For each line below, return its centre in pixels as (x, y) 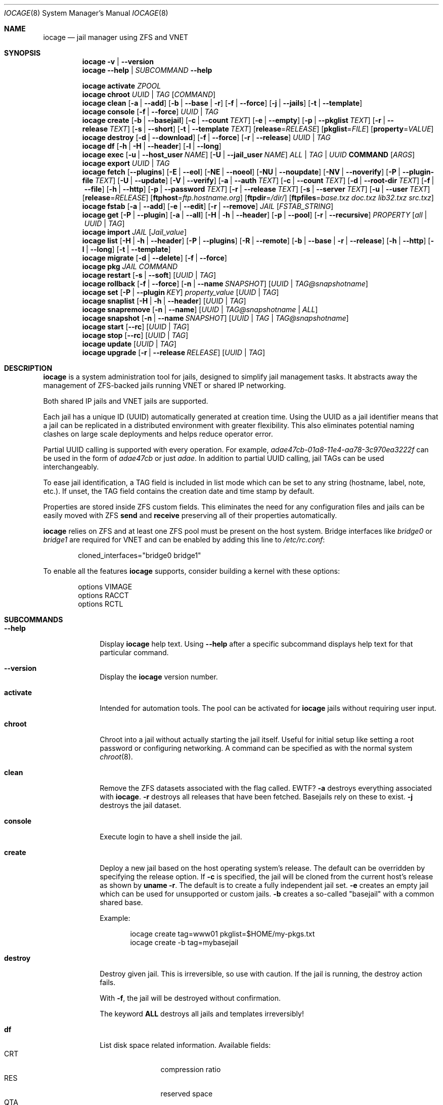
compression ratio (191, 1069)
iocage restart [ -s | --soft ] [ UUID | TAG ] (149, 275)
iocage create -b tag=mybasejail (184, 942)
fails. (108, 982)
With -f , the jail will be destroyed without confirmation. (190, 998)
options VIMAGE (105, 587)
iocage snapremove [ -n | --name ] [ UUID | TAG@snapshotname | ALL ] (200, 309)
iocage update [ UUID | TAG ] (129, 344)
